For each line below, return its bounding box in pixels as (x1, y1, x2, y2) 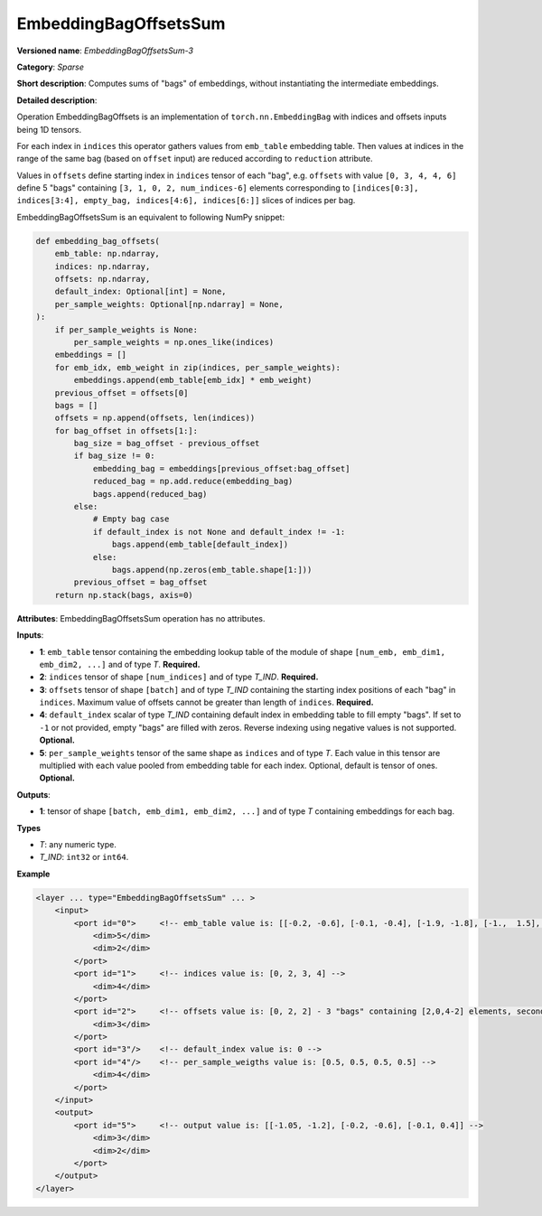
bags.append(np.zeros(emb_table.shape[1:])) (111, 565, 313, 575)
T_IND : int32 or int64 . (39, 852, 129, 863)
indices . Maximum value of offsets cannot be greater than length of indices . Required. (39, 697, 374, 708)
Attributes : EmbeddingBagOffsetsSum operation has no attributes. (16, 613, 266, 623)
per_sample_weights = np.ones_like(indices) (73, 337, 275, 347)
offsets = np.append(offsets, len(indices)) (54, 413, 256, 424)
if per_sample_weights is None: (54, 324, 199, 334)
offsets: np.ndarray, (54, 274, 151, 284)
